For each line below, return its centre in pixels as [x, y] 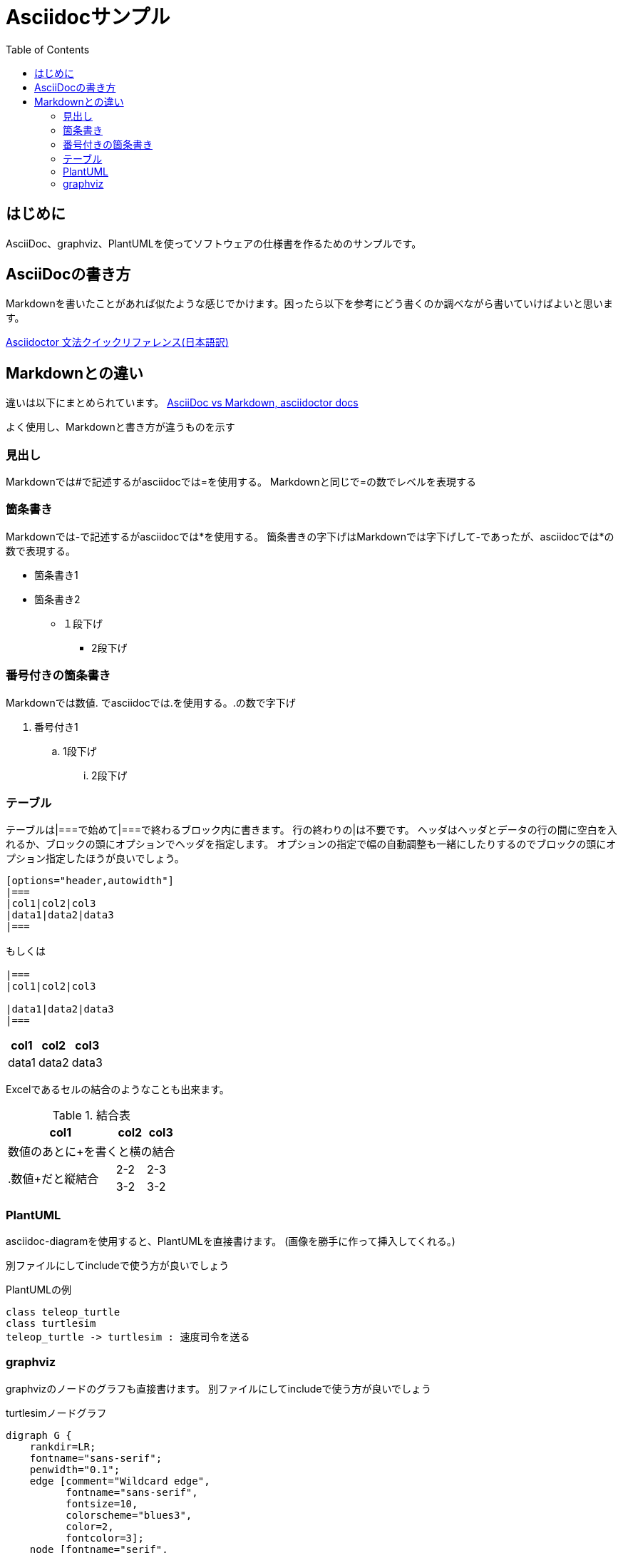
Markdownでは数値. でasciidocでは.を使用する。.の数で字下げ [151, 702]
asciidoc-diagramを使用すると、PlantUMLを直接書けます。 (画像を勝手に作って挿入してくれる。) [231, 1241]
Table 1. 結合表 [91, 1116]
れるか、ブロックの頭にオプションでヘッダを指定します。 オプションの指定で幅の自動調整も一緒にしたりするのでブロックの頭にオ [311, 844]
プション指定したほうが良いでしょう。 [95, 858]
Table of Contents [48, 49]
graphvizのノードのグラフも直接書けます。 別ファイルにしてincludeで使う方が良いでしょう [219, 1388]
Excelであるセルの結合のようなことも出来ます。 [118, 1090]
